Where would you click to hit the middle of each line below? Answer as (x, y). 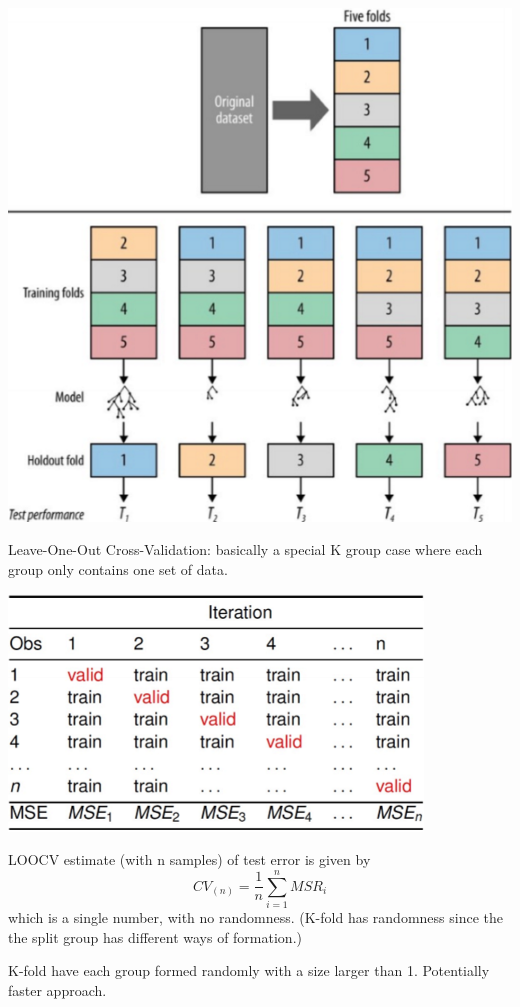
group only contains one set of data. (118, 569)
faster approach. (57, 989)
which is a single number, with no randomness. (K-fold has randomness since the (255, 916)
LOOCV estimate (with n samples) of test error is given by (189, 859)
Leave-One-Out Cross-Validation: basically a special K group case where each (245, 549)
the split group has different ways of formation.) (155, 936)
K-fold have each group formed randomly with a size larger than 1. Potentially (249, 970)
